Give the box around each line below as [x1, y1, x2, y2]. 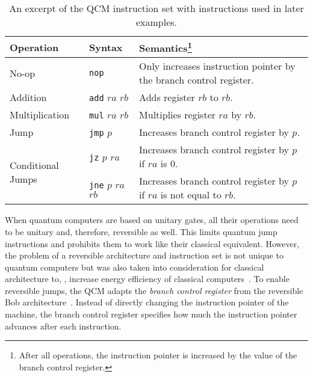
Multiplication [10, 108, 70, 122]
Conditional [10, 158, 59, 173]
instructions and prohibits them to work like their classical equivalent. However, [5, 237, 300, 250]
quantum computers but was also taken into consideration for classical [5, 260, 264, 273]
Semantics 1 [139, 39, 193, 55]
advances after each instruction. [5, 319, 122, 332]
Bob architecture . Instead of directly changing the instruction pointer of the [5, 296, 289, 308]
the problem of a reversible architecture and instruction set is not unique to [5, 249, 284, 262]
